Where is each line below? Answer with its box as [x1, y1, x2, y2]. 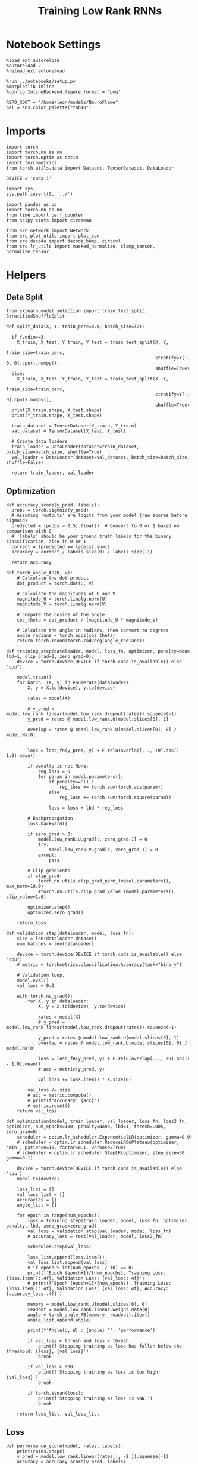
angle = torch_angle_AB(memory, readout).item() [27, 1312, 150, 1318]
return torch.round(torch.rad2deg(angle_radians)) [17, 638, 145, 644]
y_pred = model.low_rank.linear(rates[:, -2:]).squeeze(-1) [17, 1453, 169, 1459]
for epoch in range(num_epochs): [17, 1212, 100, 1219]
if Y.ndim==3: [11, 334, 46, 340]
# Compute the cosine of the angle [17, 611, 105, 617]
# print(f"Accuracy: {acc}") [27, 1097, 100, 1103]
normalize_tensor [6, 248, 49, 254]
